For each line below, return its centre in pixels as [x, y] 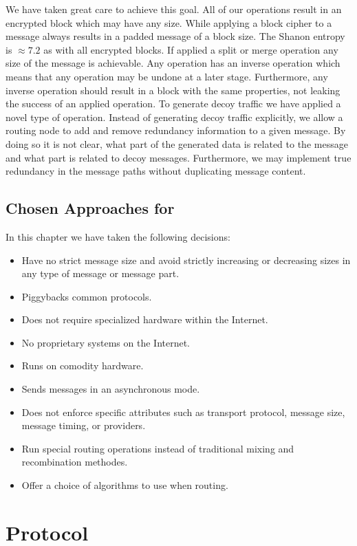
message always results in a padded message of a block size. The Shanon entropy [175, 36]
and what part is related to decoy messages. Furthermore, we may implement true [178, 157]
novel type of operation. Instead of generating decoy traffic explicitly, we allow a [174, 117]
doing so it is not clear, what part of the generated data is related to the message [177, 143]
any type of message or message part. [100, 273]
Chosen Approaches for [90, 208]
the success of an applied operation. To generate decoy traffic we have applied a [173, 103]
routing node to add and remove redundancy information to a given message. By [176, 130]
